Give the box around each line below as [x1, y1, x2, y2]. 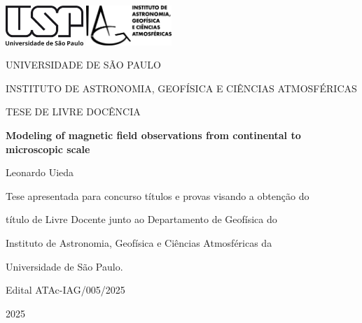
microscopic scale [6, 141, 90, 156]
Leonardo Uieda [6, 165, 74, 180]
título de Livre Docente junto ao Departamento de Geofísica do [6, 212, 277, 227]
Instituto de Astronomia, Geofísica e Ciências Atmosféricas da [6, 236, 272, 250]
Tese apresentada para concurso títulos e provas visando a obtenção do [6, 188, 309, 203]
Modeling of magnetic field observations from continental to [6, 128, 301, 143]
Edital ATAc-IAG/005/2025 [6, 282, 125, 297]
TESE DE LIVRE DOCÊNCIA [6, 104, 141, 119]
